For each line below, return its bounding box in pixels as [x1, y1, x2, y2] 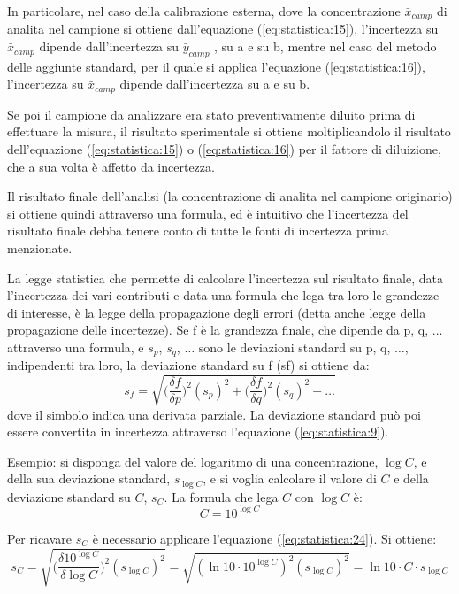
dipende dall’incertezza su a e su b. [119, 74, 310, 93]
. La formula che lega [164, 487, 279, 505]
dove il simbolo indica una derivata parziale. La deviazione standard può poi [7, 405, 421, 423]
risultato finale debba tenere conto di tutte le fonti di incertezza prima [7, 221, 388, 240]
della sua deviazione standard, [7, 469, 171, 488]
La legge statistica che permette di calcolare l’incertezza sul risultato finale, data [7, 268, 443, 287]
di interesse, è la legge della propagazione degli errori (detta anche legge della [7, 303, 426, 321]
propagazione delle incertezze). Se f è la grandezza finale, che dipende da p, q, [7, 320, 429, 339]
